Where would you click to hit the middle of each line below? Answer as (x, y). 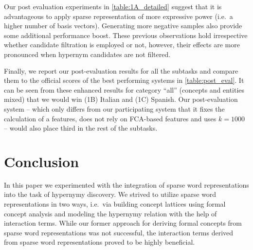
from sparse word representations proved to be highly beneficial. (99, 242)
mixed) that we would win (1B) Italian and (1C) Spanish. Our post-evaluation (121, 99)
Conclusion (42, 161)
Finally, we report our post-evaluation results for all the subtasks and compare (121, 70)
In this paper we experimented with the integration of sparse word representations (126, 184)
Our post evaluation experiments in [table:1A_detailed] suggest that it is (113, 6)
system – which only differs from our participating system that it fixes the (114, 108)
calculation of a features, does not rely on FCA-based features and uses (110, 118)
